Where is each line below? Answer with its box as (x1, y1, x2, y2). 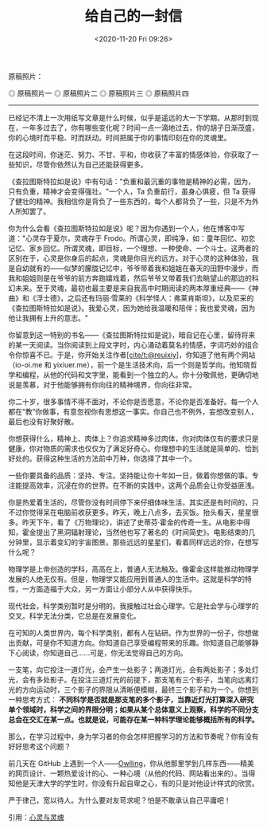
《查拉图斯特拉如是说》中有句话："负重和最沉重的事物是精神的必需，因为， (8, 176, 256, 186)
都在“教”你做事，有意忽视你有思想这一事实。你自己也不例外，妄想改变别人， (8, 407, 258, 416)
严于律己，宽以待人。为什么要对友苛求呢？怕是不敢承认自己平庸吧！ (8, 795, 231, 805)
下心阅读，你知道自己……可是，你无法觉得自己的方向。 (8, 647, 188, 658)
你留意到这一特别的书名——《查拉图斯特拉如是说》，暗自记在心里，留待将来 (8, 330, 256, 340)
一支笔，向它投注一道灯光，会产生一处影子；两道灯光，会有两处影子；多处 (8, 665, 252, 674)
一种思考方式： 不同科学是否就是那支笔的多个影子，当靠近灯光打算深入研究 (8, 694, 254, 704)
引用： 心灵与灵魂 (8, 812, 64, 822)
